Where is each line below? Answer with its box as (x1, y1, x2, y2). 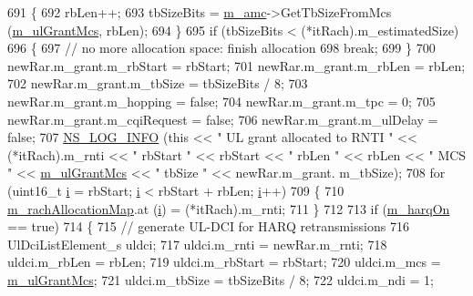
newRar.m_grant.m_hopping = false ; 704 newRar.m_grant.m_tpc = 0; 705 (7, 91, 436, 110)
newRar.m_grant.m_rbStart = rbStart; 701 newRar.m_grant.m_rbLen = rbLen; (7, 56, 466, 75)
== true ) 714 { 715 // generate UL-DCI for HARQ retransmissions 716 (7, 217, 409, 236)
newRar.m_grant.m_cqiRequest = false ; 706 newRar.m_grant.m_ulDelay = (7, 109, 438, 128)
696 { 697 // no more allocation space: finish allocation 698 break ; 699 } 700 (7, 38, 436, 57)
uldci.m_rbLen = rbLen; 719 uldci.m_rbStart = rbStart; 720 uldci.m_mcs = (7, 252, 441, 271)
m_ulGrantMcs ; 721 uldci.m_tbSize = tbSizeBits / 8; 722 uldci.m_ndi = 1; (7, 270, 434, 289)
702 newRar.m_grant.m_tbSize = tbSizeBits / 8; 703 (7, 74, 308, 93)
